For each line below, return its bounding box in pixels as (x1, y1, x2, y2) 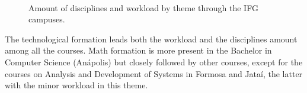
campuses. (28, 13, 65, 25)
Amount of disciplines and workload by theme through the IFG (28, 1, 258, 14)
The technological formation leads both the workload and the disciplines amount (5, 32, 298, 45)
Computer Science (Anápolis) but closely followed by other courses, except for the (5, 55, 303, 68)
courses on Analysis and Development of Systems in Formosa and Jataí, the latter (5, 67, 303, 79)
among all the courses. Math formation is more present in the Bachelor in (5, 44, 272, 57)
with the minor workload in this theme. (5, 79, 148, 91)
